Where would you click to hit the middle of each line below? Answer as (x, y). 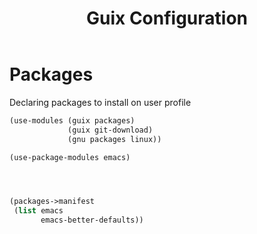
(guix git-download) (110, 130)
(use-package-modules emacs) (70, 157)
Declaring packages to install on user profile (100, 102)
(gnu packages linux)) (114, 139)
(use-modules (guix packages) (72, 120)
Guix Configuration (167, 18)
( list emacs (38, 211)
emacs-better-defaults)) (92, 220)
